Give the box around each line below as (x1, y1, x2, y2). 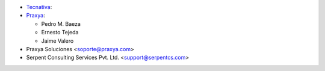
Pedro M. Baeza (41, 20, 81, 27)
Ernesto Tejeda (41, 29, 79, 36)
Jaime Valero (41, 37, 74, 45)
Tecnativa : (26, 4, 52, 10)
